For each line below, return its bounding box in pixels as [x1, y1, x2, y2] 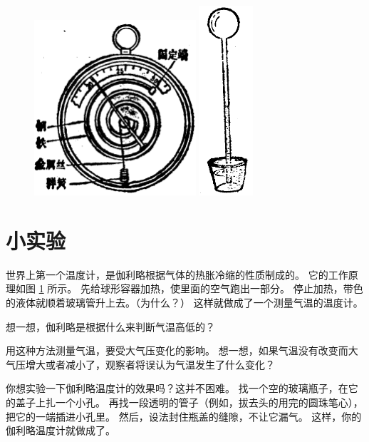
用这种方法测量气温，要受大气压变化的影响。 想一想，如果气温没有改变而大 [6, 343, 358, 358]
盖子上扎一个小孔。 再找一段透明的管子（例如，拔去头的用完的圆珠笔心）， [15, 394, 363, 409]
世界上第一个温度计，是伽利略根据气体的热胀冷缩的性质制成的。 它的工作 [6, 267, 348, 282]
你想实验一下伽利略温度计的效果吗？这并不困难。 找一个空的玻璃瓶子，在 [6, 381, 348, 396]
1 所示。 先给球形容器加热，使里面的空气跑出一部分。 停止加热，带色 [38, 281, 363, 296]
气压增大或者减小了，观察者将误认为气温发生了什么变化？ [6, 356, 275, 371]
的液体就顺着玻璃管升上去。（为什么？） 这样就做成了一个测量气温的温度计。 [6, 294, 363, 309]
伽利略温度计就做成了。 [6, 423, 115, 438]
